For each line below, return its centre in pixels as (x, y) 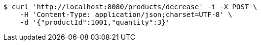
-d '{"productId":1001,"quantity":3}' (95, 22)
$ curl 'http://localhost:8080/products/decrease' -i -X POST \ (130, 7)
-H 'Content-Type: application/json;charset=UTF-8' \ (126, 15)
